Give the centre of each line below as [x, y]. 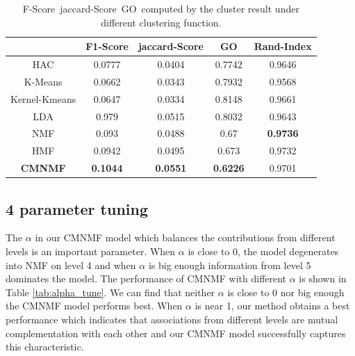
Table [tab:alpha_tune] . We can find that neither [110, 292]
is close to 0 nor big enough [286, 292]
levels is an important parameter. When [91, 251]
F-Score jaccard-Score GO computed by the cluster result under [161, 8]
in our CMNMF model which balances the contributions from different [185, 237]
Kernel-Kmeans [43, 98]
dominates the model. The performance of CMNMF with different [146, 278]
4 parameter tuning [77, 208]
